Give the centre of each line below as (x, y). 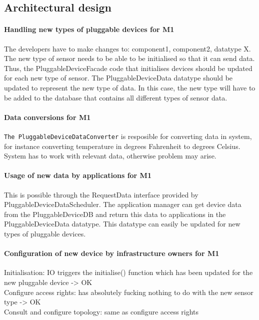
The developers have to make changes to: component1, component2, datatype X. (127, 48)
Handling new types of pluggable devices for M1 (89, 29)
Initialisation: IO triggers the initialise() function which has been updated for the (128, 272)
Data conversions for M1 (47, 117)
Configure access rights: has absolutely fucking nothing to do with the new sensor (129, 292)
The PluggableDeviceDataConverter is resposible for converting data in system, (128, 136)
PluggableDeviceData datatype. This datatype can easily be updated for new (122, 224)
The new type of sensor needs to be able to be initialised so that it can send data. (129, 58)
